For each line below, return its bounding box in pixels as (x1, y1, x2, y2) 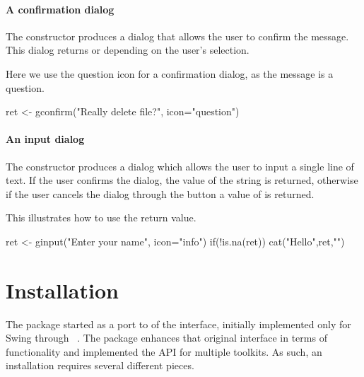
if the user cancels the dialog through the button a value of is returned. (6, 186, 315, 201)
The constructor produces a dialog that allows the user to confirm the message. (6, 28, 349, 43)
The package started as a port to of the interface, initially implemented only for (6, 316, 351, 331)
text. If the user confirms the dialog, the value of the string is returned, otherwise (6, 173, 358, 187)
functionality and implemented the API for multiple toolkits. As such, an (6, 344, 322, 359)
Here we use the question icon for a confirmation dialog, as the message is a (6, 66, 334, 81)
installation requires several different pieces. (6, 358, 194, 373)
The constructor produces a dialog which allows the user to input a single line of (6, 158, 354, 173)
